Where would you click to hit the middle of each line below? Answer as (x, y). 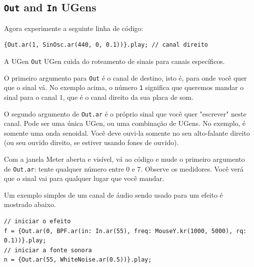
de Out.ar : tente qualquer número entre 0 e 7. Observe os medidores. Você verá (124, 168)
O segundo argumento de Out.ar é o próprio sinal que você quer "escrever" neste (125, 113)
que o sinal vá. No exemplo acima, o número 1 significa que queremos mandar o (124, 87)
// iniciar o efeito (38, 221)
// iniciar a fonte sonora (48, 250)
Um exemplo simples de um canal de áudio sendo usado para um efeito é (113, 194)
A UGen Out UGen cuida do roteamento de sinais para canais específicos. (114, 61)
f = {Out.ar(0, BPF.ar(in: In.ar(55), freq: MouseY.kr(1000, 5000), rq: (125, 231)
